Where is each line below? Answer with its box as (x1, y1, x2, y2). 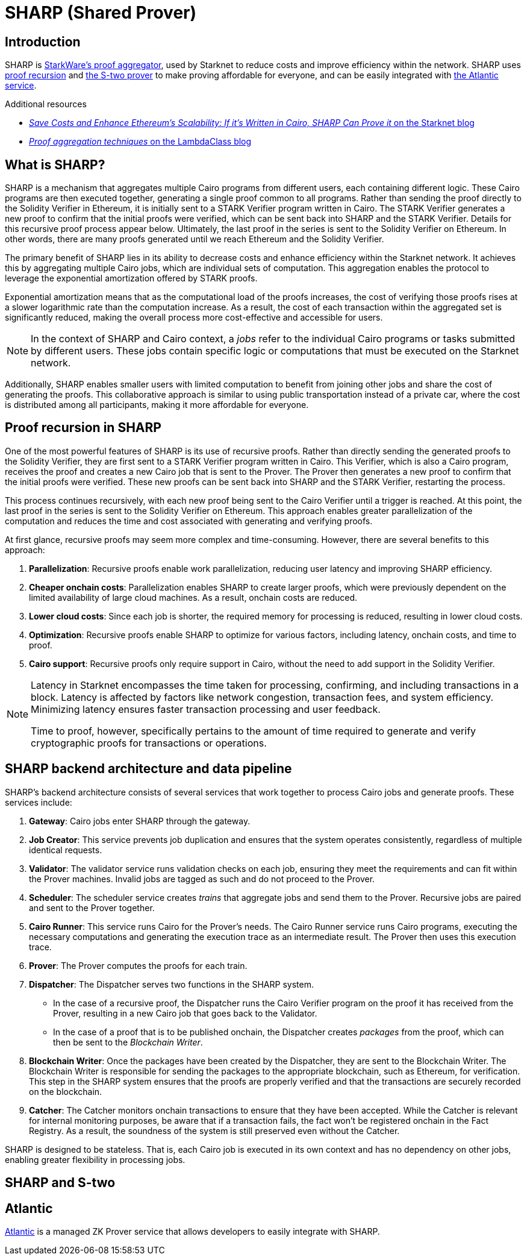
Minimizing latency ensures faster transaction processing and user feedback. (31, 703, 381, 715)
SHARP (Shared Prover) (5, 2, 197, 23)
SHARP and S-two (5, 1175, 116, 1191)
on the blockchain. (29, 1086, 102, 1097)
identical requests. (29, 844, 102, 855)
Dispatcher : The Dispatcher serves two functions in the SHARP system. (29, 979, 314, 989)
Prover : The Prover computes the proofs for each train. (29, 960, 248, 971)
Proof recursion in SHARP (5, 420, 161, 436)
